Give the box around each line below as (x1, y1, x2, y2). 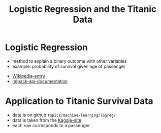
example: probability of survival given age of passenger (12, 63, 126, 69)
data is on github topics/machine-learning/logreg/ (12, 112, 116, 118)
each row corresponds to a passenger (12, 122, 90, 128)
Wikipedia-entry (12, 73, 45, 79)
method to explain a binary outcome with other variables (12, 58, 127, 64)
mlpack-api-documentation (12, 78, 68, 84)
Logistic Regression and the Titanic (9, 3, 157, 15)
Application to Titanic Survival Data (5, 95, 154, 107)
